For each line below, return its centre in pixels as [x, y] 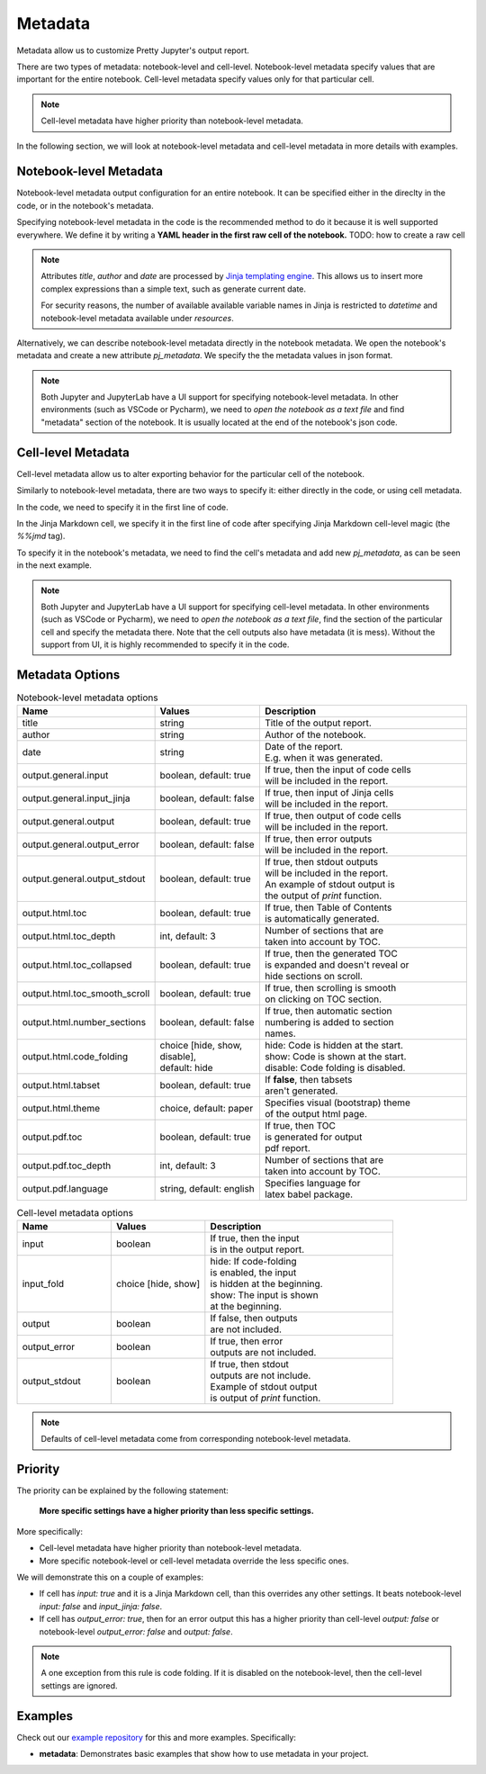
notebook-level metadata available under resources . [137, 318]
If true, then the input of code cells [337, 770]
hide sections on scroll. [314, 977]
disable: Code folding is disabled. [335, 1068]
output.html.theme [61, 1109]
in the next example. [54, 565]
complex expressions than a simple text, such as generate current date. [173, 289]
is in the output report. [257, 1249]
